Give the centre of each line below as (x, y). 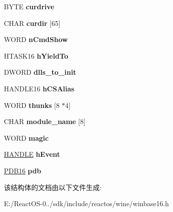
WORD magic (26, 138)
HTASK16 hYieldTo (36, 55)
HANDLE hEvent (32, 154)
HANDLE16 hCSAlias (39, 88)
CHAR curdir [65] (32, 23)
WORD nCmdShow (36, 39)
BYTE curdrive (29, 6)
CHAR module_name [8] (45, 121)
